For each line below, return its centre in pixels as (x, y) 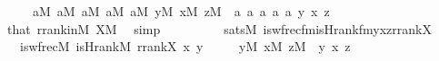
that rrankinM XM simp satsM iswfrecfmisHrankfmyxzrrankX (219, 28)
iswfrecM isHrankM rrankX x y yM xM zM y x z (185, 46)
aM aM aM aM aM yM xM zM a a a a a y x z (181, 11)
